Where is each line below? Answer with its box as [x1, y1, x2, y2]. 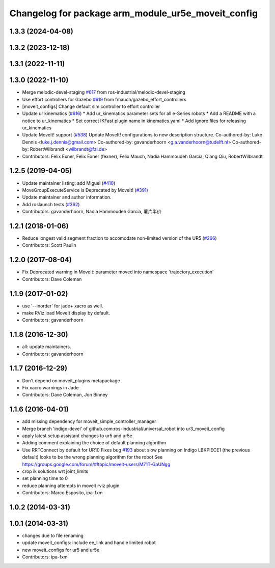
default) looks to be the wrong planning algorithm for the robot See [22, 454, 163, 460]
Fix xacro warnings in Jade [22, 384, 79, 390]
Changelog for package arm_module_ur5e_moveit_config [9, 8, 258, 19]
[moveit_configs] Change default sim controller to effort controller [22, 103, 160, 109]
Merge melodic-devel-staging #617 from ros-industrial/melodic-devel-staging [22, 89, 186, 95]
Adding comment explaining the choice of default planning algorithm [22, 440, 167, 446]
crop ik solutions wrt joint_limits [22, 468, 89, 474]
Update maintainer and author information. [22, 194, 112, 201]
